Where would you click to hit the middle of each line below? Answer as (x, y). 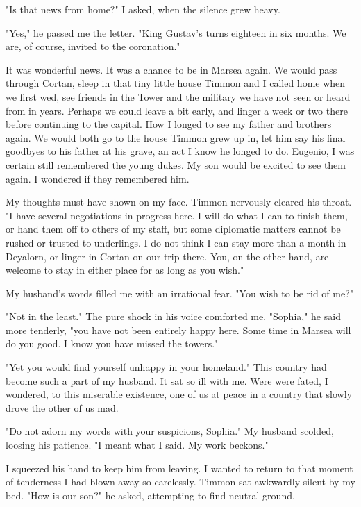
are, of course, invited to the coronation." (93, 46)
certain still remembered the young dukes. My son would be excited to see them (176, 164)
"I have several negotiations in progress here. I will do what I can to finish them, (177, 215)
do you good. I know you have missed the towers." (112, 343)
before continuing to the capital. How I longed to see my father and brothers (169, 124)
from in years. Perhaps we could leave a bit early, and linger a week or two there (177, 110)
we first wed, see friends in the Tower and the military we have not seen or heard (178, 96)
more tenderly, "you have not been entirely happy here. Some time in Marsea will (178, 330)
